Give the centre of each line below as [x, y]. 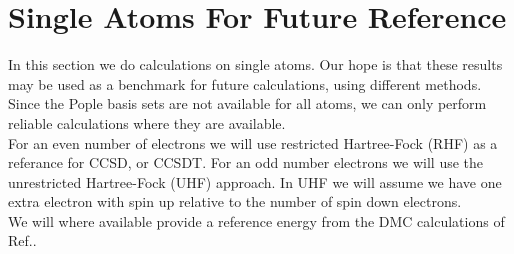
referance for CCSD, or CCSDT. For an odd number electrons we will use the [246, 162]
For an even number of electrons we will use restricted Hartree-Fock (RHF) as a [253, 142]
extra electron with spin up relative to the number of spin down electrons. [235, 201]
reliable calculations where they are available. [147, 122]
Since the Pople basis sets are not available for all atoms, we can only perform [247, 103]
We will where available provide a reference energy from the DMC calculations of [256, 220]
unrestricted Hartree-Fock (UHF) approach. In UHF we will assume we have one [255, 181]
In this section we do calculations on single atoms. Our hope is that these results [255, 64]
